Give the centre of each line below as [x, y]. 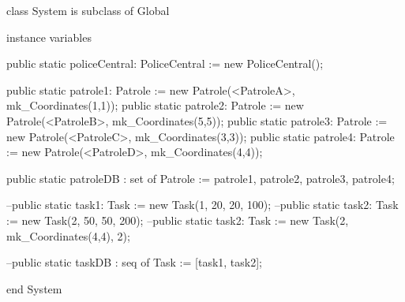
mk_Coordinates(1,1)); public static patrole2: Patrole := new [155, 105]
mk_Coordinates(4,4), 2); [68, 235]
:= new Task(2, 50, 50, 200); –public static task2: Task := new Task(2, [178, 220]
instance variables [49, 37]
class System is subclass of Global [88, 10]
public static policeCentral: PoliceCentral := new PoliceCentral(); [165, 63]
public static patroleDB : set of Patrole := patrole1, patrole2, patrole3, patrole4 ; [201, 178]
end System [34, 288]
